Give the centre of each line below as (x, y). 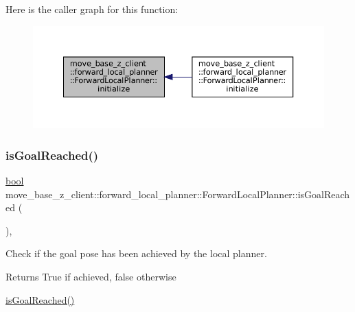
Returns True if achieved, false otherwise (91, 276)
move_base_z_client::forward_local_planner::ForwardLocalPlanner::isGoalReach (178, 194)
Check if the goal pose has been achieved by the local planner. (136, 253)
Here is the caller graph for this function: (92, 9)
